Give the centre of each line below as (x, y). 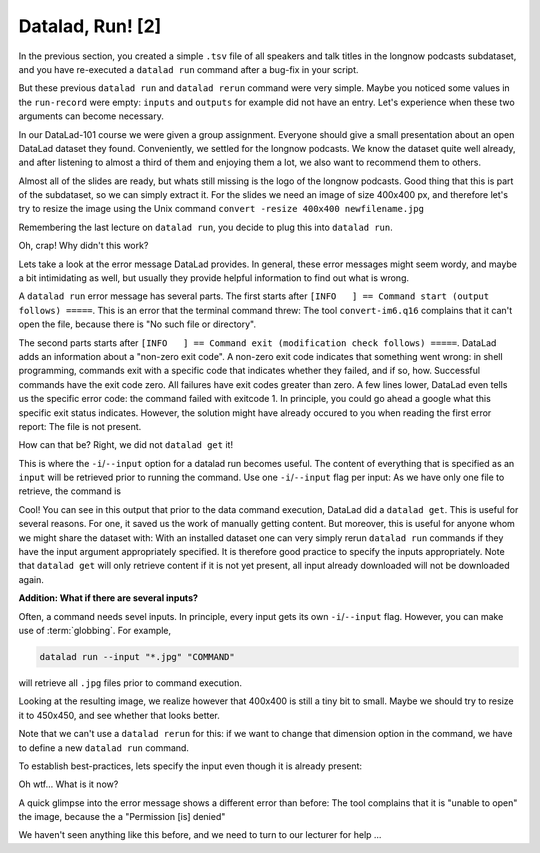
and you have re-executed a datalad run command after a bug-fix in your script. (188, 69)
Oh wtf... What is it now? (68, 784)
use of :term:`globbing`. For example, (95, 630)
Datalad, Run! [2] (90, 26)
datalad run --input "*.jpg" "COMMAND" (137, 656)
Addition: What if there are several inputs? (108, 598)
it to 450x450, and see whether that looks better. (119, 715)
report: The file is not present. (80, 426)
